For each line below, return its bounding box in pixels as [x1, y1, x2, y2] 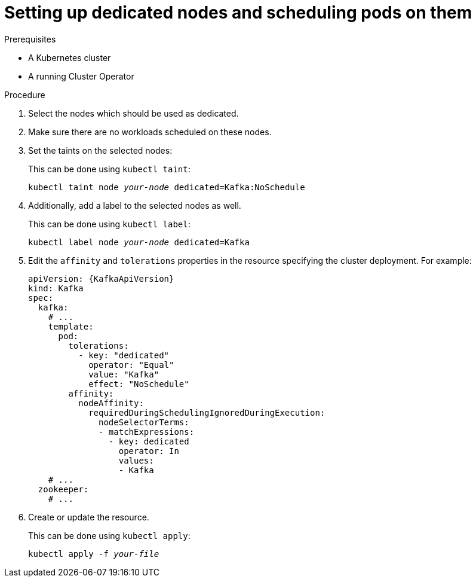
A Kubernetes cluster [28, 52, 111, 63]
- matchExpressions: [99, 426, 195, 437]
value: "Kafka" [88, 369, 159, 379]
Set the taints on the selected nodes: [28, 145, 173, 156]
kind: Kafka [28, 283, 84, 293]
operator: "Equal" [88, 359, 174, 370]
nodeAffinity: [78, 398, 144, 408]
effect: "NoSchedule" [88, 379, 189, 389]
